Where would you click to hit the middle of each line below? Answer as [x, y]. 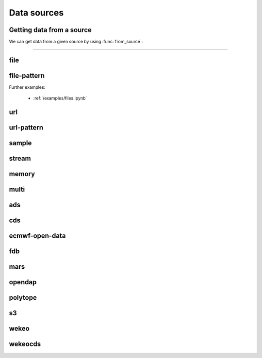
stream [20, 158]
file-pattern [27, 75]
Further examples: [27, 87]
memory [22, 174]
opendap [23, 282]
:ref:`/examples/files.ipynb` [60, 98]
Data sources [36, 13]
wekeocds [25, 344]
